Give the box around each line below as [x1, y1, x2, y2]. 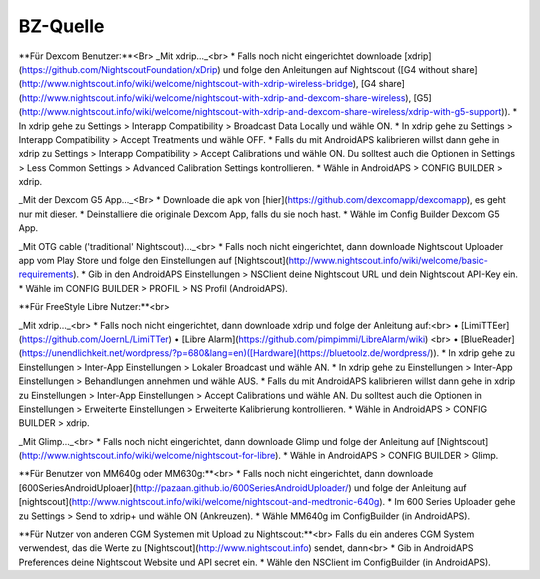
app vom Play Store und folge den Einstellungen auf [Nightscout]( [18, 255, 289, 267]
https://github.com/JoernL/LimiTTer [21, 333, 169, 345]
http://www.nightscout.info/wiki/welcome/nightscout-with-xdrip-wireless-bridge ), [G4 [21, 78, 377, 90]
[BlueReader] [460, 333, 515, 345]
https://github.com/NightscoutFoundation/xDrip [21, 63, 218, 75]
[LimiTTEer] [460, 319, 510, 331]
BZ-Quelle [18, 15, 105, 37]
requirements [18, 268, 74, 280]
